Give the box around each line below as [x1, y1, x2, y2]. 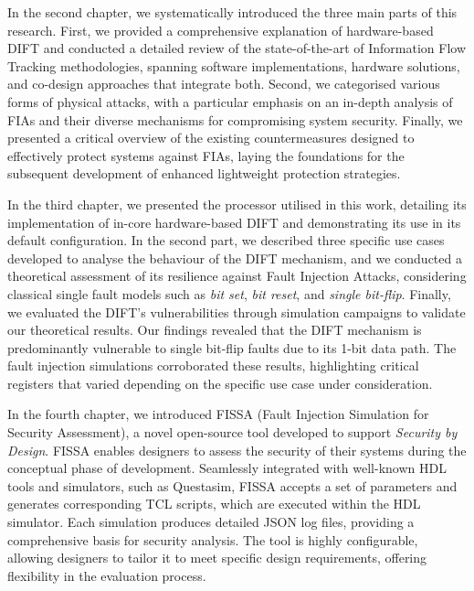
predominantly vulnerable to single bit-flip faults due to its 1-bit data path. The [7, 338, 457, 357]
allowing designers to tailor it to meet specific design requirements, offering [7, 548, 427, 567]
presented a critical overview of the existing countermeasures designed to [7, 128, 415, 147]
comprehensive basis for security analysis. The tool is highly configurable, [7, 530, 418, 549]
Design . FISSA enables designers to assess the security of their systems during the [7, 440, 467, 459]
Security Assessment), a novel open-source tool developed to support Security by [7, 423, 458, 442]
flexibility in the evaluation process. [7, 565, 206, 585]
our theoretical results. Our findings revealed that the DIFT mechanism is [7, 320, 422, 339]
